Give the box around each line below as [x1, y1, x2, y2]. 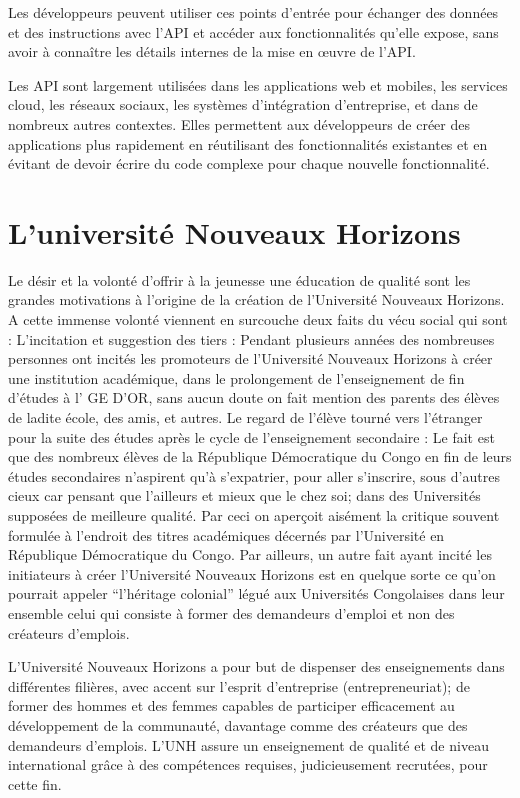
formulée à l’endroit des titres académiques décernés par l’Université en [8, 524, 445, 545]
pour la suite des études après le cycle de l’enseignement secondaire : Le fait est [8, 426, 495, 447]
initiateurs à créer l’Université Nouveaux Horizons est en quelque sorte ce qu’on [8, 563, 496, 584]
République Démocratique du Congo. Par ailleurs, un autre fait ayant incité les [8, 544, 492, 565]
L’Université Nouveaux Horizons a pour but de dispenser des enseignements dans [8, 656, 505, 677]
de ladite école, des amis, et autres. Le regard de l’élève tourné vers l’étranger [8, 407, 483, 428]
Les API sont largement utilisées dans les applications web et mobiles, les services [8, 74, 508, 95]
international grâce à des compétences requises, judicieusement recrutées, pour [8, 754, 488, 775]
